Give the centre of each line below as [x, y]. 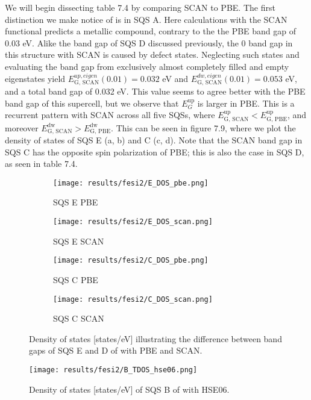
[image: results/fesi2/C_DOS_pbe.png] [131, 261]
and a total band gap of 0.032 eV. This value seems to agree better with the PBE [155, 91]
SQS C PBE [76, 279]
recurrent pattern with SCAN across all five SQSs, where [110, 115]
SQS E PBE [76, 202]
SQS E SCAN [79, 241]
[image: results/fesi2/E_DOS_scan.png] [133, 222]
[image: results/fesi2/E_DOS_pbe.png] [131, 183]
